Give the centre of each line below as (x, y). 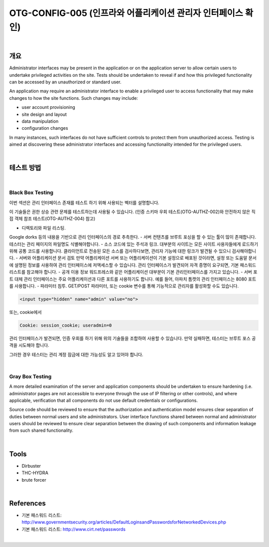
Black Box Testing (31, 193)
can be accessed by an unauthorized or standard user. (65, 82)
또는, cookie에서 (25, 312)
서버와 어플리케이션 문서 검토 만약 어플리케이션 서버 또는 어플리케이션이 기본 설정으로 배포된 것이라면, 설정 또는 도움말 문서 (138, 258)
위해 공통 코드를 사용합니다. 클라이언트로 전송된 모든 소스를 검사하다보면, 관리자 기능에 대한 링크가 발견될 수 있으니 (120, 251)
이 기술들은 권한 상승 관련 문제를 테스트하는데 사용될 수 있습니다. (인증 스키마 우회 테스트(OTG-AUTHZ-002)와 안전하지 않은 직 (133, 212)
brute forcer (34, 480)
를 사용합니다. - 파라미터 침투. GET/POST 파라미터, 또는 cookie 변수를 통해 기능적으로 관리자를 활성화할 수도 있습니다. (124, 286)
